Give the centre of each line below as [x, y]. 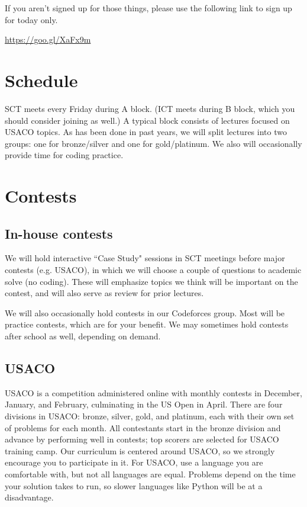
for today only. [31, 19]
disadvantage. [29, 497]
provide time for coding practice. [64, 155]
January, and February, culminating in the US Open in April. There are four [144, 404]
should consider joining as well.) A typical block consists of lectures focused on [147, 120]
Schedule [41, 80]
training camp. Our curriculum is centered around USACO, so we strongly [140, 450]
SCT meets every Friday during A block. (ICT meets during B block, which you [150, 108]
